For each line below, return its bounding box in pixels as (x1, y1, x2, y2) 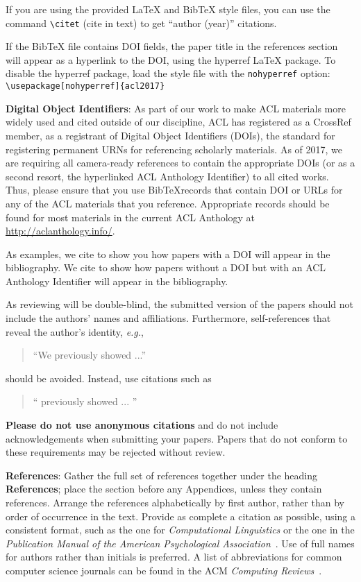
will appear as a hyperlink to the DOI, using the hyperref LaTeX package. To (6, 52, 336, 67)
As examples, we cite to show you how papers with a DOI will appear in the (6, 246, 330, 261)
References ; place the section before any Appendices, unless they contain (6, 481, 322, 496)
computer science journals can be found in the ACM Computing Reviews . (6, 563, 322, 577)
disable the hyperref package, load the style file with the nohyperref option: (6, 66, 330, 80)
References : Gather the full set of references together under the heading (6, 468, 318, 482)
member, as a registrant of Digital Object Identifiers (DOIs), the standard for (6, 128, 335, 142)
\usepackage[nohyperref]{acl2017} (6, 81, 165, 92)
